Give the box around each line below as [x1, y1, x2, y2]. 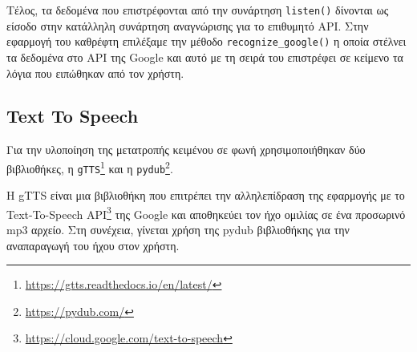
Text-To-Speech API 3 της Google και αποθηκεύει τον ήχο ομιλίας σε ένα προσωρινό [6, 203, 406, 222]
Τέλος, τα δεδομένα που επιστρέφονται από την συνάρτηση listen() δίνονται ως [6, 2, 389, 18]
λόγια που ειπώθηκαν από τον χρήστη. [6, 64, 184, 81]
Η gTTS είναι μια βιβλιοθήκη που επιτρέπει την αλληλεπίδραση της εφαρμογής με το [6, 187, 405, 204]
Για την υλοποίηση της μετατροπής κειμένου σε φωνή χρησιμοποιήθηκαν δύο [6, 141, 366, 158]
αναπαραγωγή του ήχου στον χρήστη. [6, 237, 180, 253]
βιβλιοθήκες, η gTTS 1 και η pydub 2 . [6, 157, 173, 176]
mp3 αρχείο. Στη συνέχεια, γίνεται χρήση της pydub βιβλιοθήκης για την [6, 221, 350, 238]
